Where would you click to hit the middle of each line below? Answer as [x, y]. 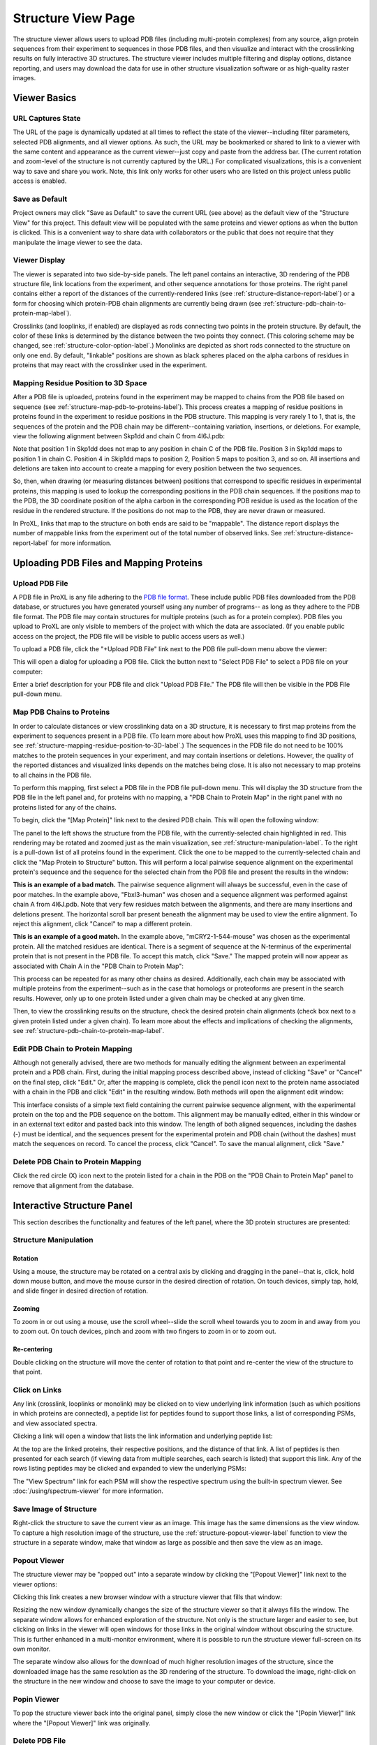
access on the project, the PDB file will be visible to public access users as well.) [129, 636]
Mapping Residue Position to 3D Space [80, 383]
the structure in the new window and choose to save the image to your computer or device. [144, 1681]
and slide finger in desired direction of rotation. [80, 1291]
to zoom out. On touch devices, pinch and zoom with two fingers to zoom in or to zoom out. [145, 1331]
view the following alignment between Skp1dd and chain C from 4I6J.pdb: [119, 436]
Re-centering [32, 1349]
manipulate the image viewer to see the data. [77, 242]
